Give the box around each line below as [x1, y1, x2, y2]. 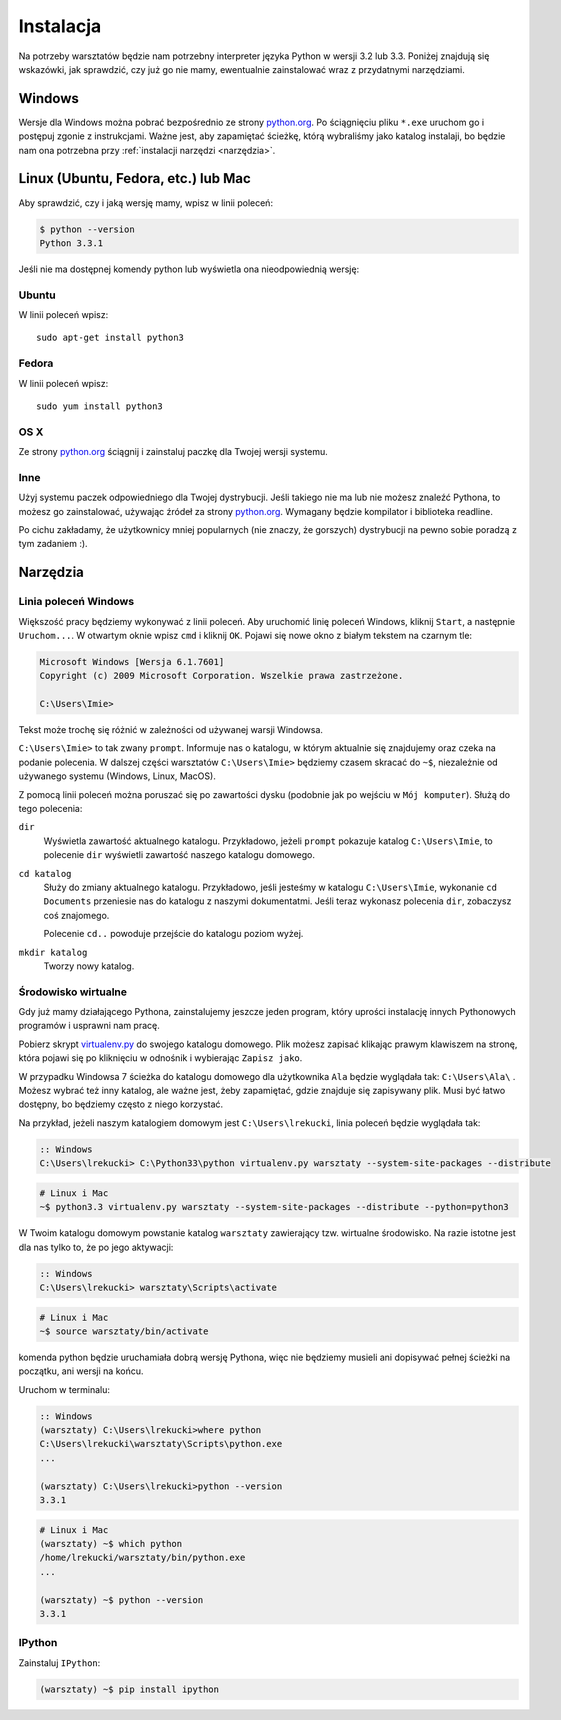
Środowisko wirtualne [18, 985, 128, 999]
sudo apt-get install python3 [36, 332, 185, 344]
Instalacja [18, 15, 102, 37]
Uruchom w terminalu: [18, 1383, 110, 1395]
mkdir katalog [18, 946, 88, 958]
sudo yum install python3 [36, 400, 164, 412]
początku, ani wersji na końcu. [18, 1365, 144, 1377]
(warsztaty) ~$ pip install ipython [39, 1683, 220, 1695]
